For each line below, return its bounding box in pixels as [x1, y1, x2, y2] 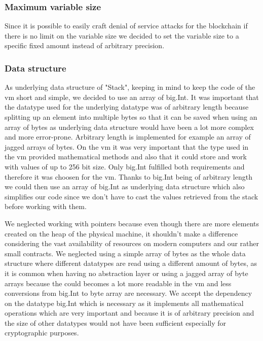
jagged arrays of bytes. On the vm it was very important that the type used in [5, 141, 249, 152]
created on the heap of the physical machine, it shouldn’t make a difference [5, 228, 238, 238]
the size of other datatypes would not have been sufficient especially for [5, 317, 227, 328]
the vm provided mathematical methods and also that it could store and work [5, 151, 247, 162]
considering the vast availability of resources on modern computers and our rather [5, 238, 259, 249]
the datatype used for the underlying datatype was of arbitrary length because [5, 101, 249, 112]
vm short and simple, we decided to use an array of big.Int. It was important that [5, 91, 259, 102]
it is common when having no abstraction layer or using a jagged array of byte [5, 267, 248, 278]
